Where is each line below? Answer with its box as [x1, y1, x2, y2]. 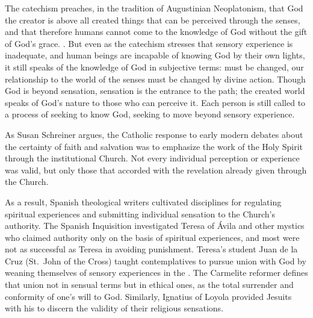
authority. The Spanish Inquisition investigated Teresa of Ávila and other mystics [5, 219, 305, 232]
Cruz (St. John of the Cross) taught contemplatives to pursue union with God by [5, 254, 306, 267]
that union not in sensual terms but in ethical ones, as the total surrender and [5, 278, 294, 291]
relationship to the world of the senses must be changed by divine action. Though [5, 72, 306, 85]
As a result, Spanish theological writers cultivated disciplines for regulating [5, 195, 282, 208]
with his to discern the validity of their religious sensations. [5, 302, 224, 314]
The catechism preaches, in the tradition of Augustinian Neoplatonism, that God [5, 2, 303, 14]
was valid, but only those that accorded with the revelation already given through [5, 163, 307, 176]
